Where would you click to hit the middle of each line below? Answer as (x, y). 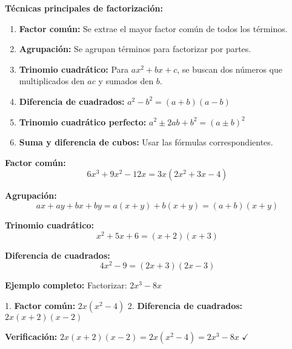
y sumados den (126, 81)
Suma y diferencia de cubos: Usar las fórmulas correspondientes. (146, 142)
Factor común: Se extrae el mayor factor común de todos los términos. (153, 28)
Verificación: (31, 336)
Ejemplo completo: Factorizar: (66, 285)
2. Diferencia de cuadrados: (185, 305)
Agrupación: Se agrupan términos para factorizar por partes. (135, 49)
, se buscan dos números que (230, 69)
